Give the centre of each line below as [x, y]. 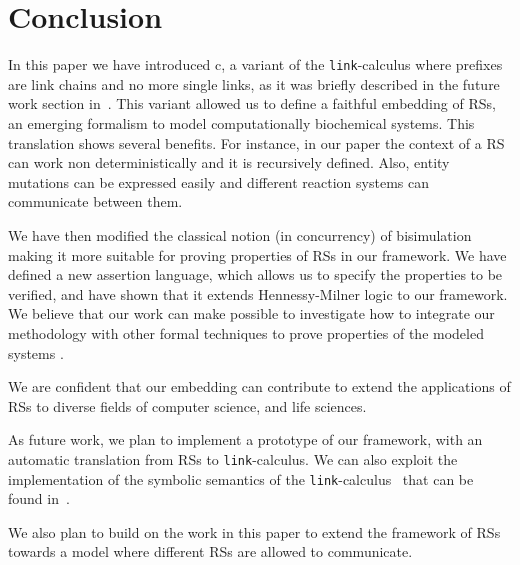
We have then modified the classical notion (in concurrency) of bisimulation [240, 234]
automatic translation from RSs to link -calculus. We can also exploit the [233, 458]
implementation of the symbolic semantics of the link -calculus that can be [241, 478]
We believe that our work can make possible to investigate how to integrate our [251, 313]
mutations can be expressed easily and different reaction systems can [218, 181]
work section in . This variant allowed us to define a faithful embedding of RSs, [252, 103]
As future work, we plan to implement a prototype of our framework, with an [245, 439]
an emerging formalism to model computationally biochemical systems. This [241, 122]
